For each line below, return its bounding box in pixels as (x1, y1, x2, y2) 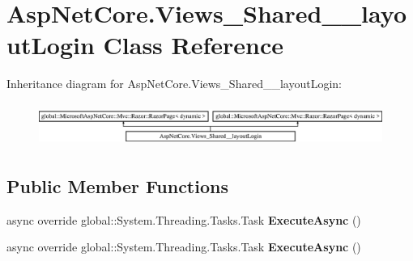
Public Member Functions (6, 174, 228, 199)
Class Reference (103, 28, 284, 61)
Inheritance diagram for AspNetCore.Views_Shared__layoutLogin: (6, 75, 342, 92)
